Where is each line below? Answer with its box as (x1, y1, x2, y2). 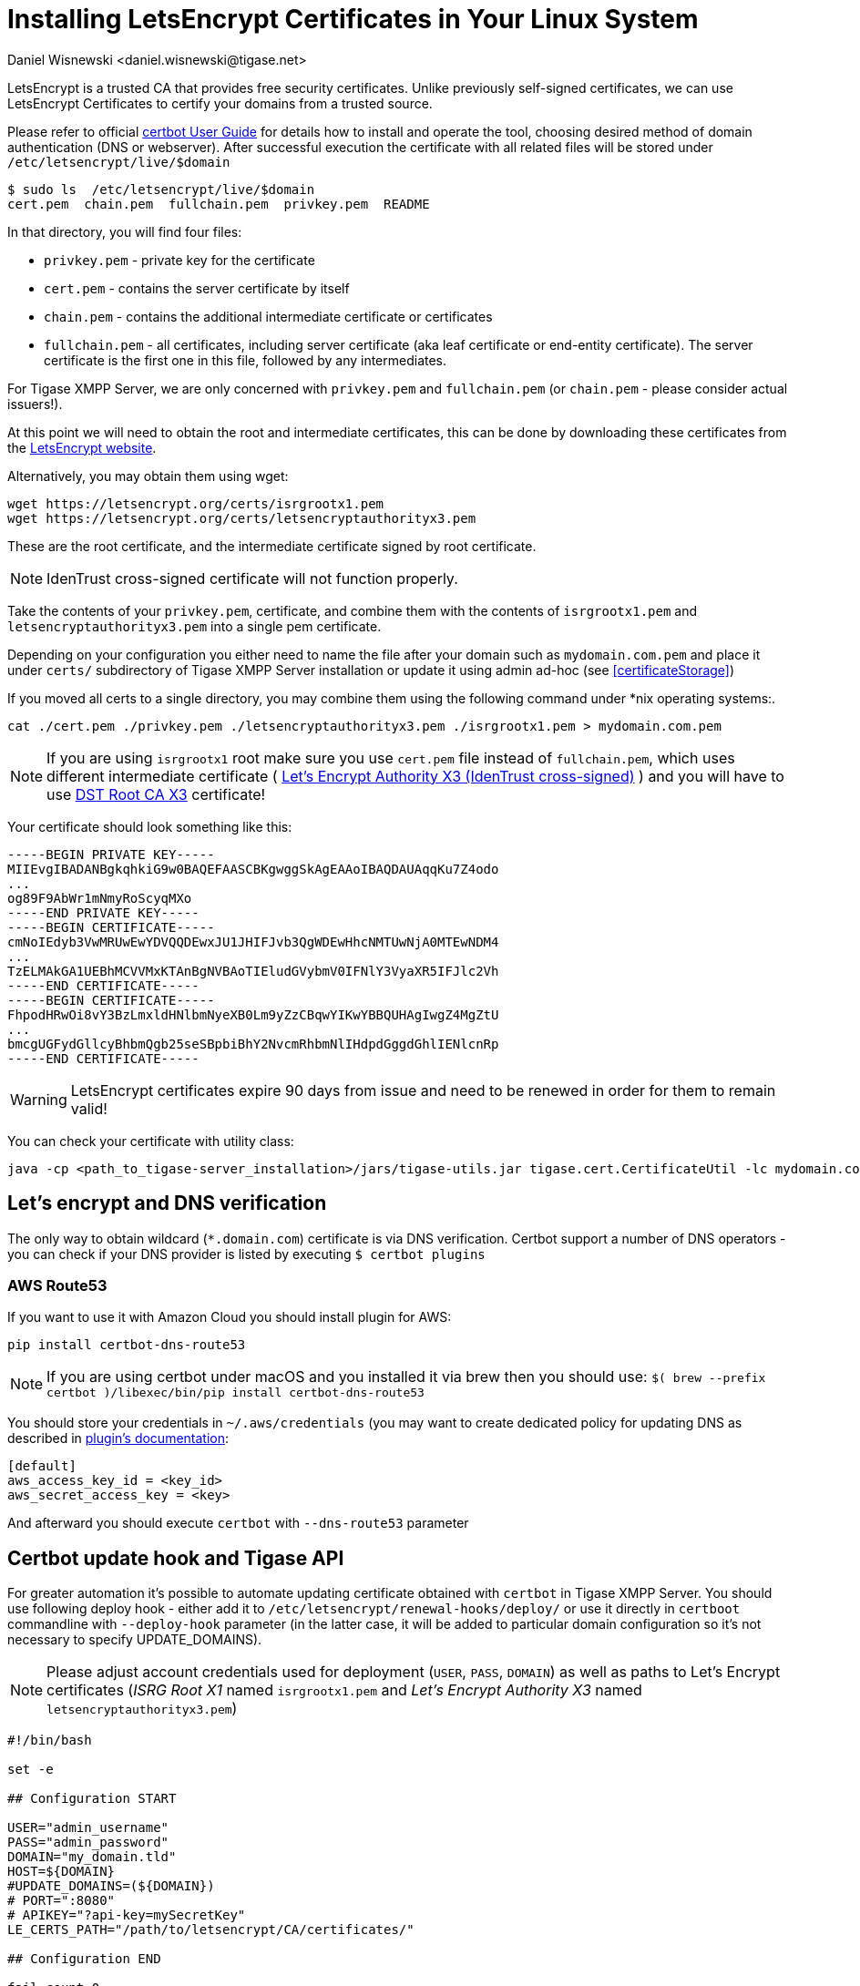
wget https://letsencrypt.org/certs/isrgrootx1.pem (7, 496, 384, 511)
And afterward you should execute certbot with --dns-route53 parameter (7, 1515, 469, 1531)
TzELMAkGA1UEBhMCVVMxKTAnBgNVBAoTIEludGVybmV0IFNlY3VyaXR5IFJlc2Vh (7, 963, 499, 978)
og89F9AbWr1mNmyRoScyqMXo (7, 890, 192, 906)
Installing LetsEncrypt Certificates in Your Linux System (7, 4, 699, 35)
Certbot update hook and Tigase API (7, 1546, 344, 1570)
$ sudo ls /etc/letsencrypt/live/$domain (7, 181, 315, 197)
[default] (7, 1459, 77, 1474)
